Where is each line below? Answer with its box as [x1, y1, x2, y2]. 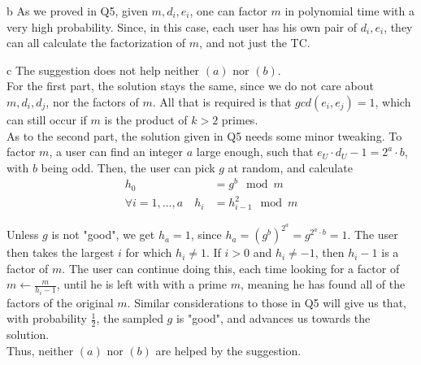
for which [125, 244, 172, 261]
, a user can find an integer [49, 143, 184, 160]
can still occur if [7, 111, 87, 128]
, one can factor [189, 2, 267, 19]
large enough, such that [196, 143, 314, 160]
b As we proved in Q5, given [7, 2, 148, 19]
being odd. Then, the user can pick [41, 159, 215, 176]
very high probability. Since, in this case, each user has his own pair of [7, 18, 358, 35]
